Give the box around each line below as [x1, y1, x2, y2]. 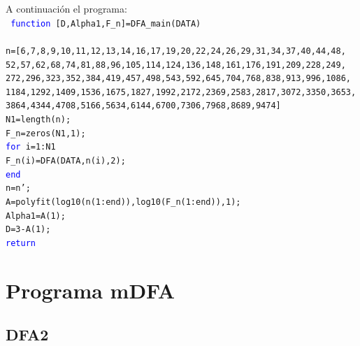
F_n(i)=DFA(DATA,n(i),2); [6, 156, 126, 166]
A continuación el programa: [6, 1, 127, 15]
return [6, 238, 36, 249]
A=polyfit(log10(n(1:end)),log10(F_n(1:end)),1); [6, 197, 241, 208]
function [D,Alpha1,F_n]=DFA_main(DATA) [10, 18, 201, 29]
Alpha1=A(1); [6, 210, 66, 221]
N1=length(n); [6, 115, 71, 125]
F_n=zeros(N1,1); [6, 128, 86, 138]
